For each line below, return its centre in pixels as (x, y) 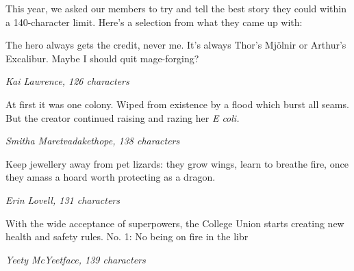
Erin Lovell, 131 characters (63, 199)
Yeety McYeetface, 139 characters (76, 259)
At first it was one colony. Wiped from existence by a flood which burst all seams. (177, 104)
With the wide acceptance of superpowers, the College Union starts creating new (175, 223)
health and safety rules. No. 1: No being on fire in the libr (127, 236)
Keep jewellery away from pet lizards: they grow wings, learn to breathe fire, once (177, 163)
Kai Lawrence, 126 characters (67, 81)
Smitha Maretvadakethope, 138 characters (93, 141)
